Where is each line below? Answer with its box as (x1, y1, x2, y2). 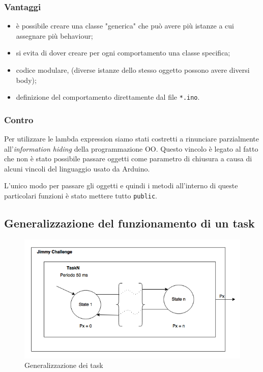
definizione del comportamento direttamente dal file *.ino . (16, 92, 200, 102)
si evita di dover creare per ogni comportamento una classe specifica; (16, 47, 230, 58)
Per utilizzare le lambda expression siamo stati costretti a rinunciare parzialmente (4, 133, 259, 144)
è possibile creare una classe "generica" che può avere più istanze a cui (16, 20, 235, 31)
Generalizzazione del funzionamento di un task (4, 215, 255, 231)
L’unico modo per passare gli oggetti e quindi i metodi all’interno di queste (4, 180, 238, 191)
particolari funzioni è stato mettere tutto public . (4, 190, 158, 201)
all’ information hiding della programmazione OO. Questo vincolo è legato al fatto (4, 143, 258, 154)
